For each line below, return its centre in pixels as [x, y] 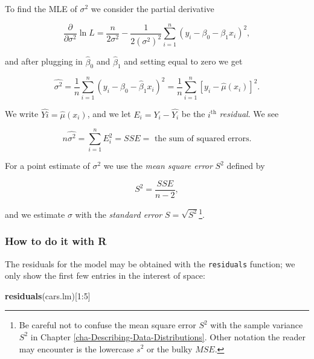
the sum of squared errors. [203, 139]
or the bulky [169, 348]
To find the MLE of [41, 8]
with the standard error [119, 214]
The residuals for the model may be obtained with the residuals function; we [150, 263]
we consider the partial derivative [152, 8]
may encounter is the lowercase [76, 348]
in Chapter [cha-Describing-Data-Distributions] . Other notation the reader [168, 336]
